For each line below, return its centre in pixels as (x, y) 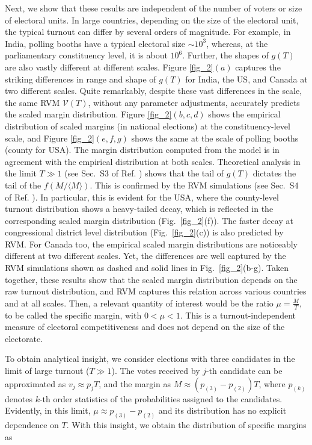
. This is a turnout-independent (238, 315)
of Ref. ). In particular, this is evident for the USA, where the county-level (142, 197)
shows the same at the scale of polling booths (215, 138)
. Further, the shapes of (225, 55)
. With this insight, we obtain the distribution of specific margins (186, 425)
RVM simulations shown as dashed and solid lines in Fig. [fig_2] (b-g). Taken (147, 268)
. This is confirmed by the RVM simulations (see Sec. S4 (194, 185)
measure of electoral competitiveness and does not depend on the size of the (145, 327)
